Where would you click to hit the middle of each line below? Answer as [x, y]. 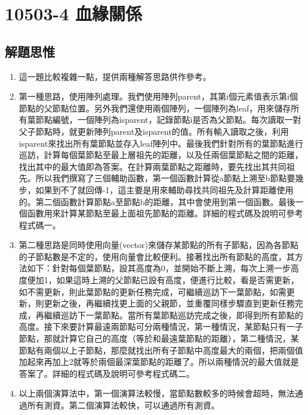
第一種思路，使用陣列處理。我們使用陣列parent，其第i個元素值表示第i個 [158, 96]
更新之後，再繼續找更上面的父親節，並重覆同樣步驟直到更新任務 [169, 303]
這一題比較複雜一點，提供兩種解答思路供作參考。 [115, 76]
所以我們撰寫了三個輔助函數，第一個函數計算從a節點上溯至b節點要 [165, 178]
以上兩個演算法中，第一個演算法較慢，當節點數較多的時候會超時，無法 [157, 393]
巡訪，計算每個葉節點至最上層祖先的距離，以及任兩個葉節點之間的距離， [161, 155]
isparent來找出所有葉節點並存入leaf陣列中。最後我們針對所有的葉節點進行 [161, 143]
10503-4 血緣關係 [74, 13]
